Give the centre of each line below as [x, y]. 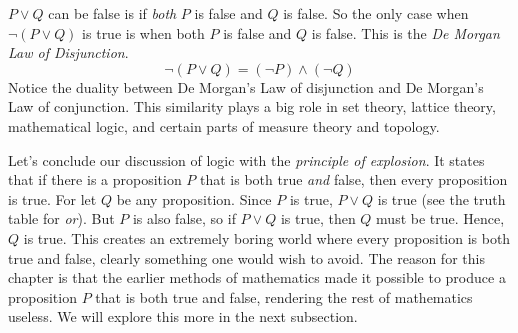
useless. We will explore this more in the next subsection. [183, 316]
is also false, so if [184, 218]
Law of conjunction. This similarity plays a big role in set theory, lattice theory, [252, 106]
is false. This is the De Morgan [405, 32]
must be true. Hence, [440, 218]
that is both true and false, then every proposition [354, 179]
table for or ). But [61, 218]
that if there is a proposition [95, 179]
